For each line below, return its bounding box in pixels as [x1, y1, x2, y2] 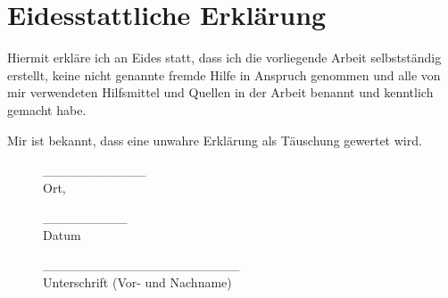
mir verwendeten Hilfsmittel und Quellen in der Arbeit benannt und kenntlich [7, 83, 434, 102]
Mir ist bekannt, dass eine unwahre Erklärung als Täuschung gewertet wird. [7, 130, 422, 149]
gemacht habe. [7, 100, 87, 119]
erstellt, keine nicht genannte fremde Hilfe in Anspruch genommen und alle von [7, 65, 441, 84]
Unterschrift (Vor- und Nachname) [43, 273, 232, 292]
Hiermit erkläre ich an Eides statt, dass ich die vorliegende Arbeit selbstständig [7, 48, 442, 67]
